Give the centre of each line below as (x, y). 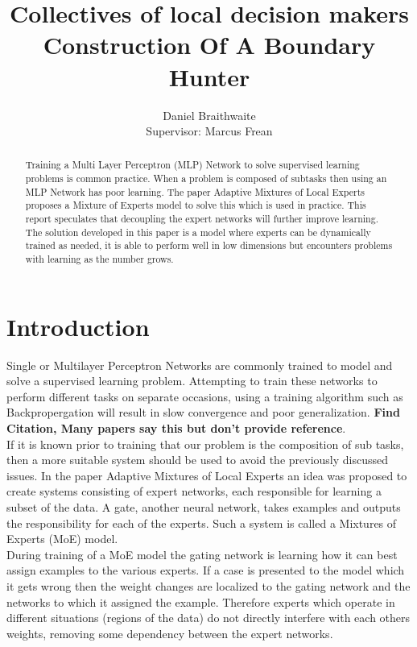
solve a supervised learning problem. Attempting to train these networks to (192, 381)
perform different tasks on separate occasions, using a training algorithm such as (205, 396)
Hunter (209, 76)
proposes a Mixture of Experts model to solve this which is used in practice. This (196, 205)
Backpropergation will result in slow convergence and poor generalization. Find (203, 412)
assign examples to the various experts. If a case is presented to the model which (206, 570)
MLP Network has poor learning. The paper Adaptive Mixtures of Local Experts (195, 191)
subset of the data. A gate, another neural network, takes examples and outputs (204, 507)
